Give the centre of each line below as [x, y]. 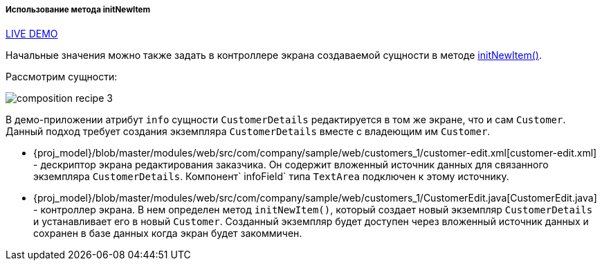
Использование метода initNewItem [78, 10]
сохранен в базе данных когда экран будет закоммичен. [168, 233]
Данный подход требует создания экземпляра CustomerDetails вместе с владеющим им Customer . [248, 132]
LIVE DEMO [32, 34]
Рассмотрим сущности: [62, 77]
